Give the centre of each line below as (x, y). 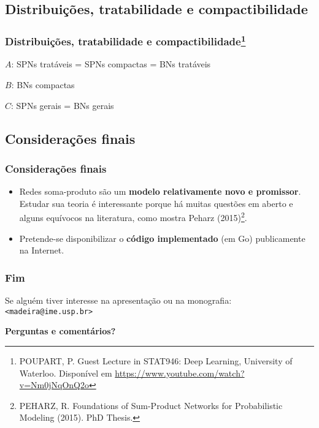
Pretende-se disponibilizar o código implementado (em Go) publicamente (162, 238)
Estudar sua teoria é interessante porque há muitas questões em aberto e (156, 203)
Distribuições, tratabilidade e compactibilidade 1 (125, 40)
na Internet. (42, 250)
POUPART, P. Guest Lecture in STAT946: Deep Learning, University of (156, 360)
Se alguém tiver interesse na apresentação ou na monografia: (118, 300)
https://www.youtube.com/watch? (180, 373)
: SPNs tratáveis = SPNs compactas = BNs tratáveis (111, 64)
